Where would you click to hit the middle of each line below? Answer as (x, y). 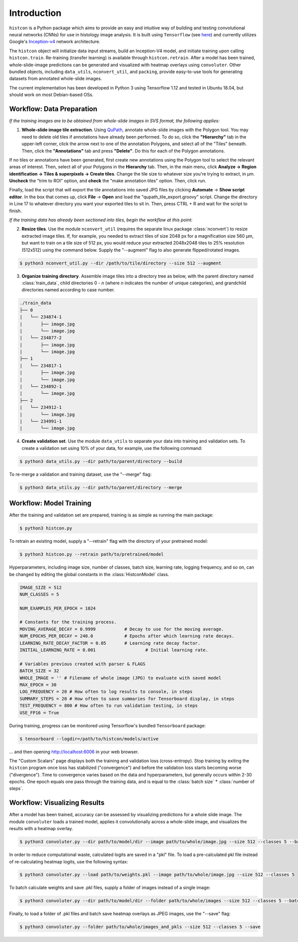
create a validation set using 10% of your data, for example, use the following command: (112, 448)
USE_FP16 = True (39, 713)
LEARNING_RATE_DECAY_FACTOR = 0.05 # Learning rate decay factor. (110, 643)
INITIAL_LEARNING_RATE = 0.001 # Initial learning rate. (114, 650)
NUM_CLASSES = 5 (39, 594)
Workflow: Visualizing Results (57, 803)
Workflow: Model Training (50, 503)
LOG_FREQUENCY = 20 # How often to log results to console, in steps (106, 692)
